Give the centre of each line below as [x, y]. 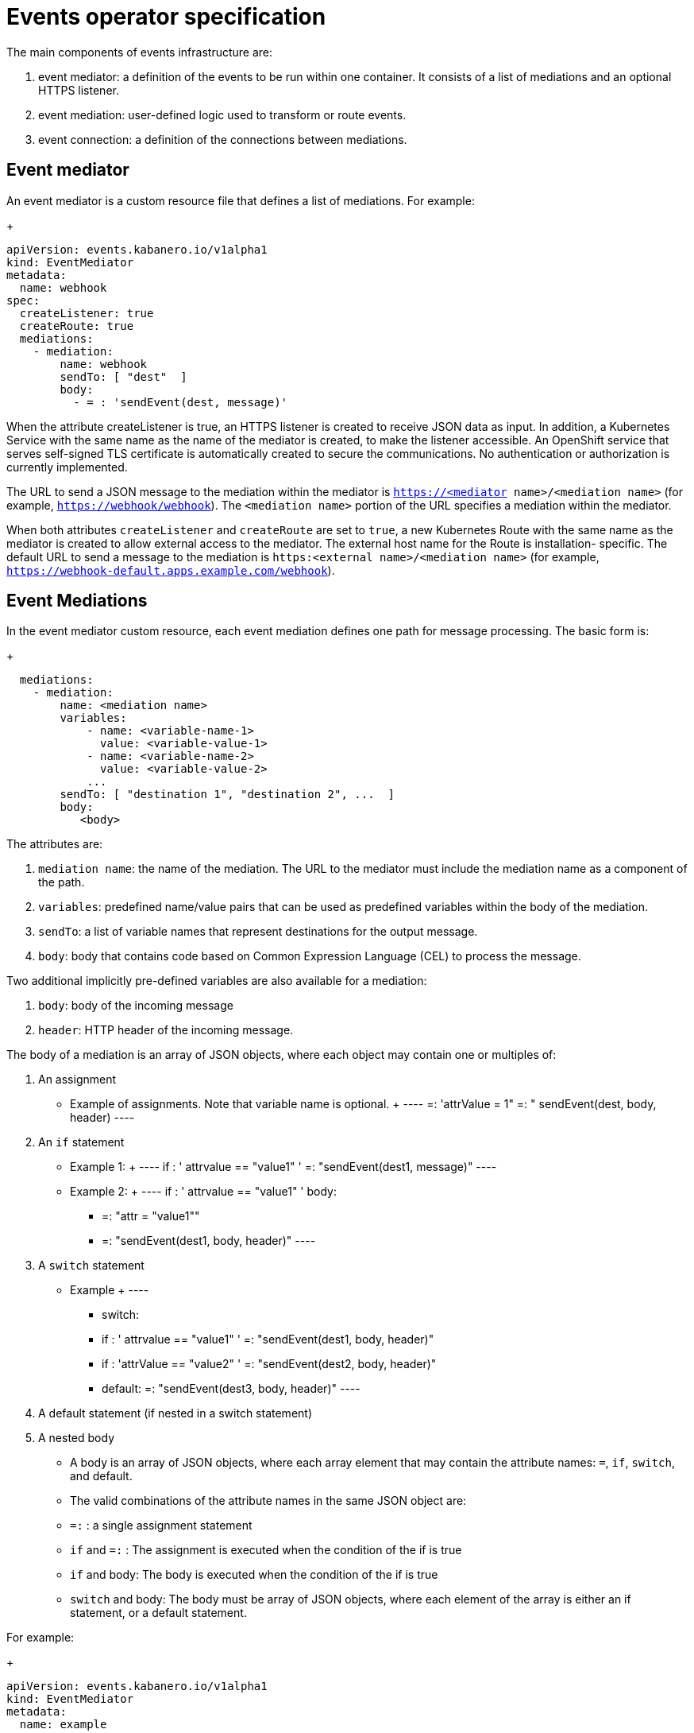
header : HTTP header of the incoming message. [166, 1030]
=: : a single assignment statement [161, 1526]
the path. [62, 882]
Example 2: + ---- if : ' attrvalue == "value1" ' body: [204, 1192]
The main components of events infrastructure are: [140, 52]
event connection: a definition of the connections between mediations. [223, 139]
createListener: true [87, 313]
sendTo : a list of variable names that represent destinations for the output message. [258, 932]
